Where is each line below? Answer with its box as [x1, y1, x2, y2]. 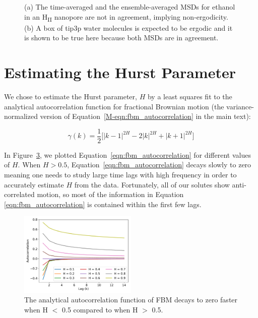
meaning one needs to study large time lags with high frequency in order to [4, 169, 237, 180]
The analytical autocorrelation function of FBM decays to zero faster [24, 294, 238, 305]
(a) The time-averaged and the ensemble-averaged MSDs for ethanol [24, 2, 235, 12]
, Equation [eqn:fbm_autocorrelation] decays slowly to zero [67, 159, 251, 170]
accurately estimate [4, 179, 64, 189]
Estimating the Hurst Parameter [4, 62, 236, 83]
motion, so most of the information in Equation [37, 189, 184, 200]
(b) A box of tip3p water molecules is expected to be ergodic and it [24, 22, 233, 33]
